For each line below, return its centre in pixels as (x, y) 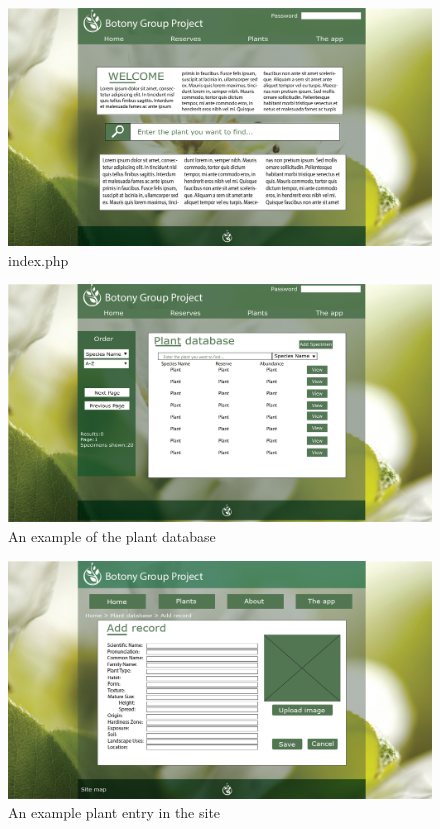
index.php (38, 259)
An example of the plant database (112, 535)
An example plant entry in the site (114, 812)
